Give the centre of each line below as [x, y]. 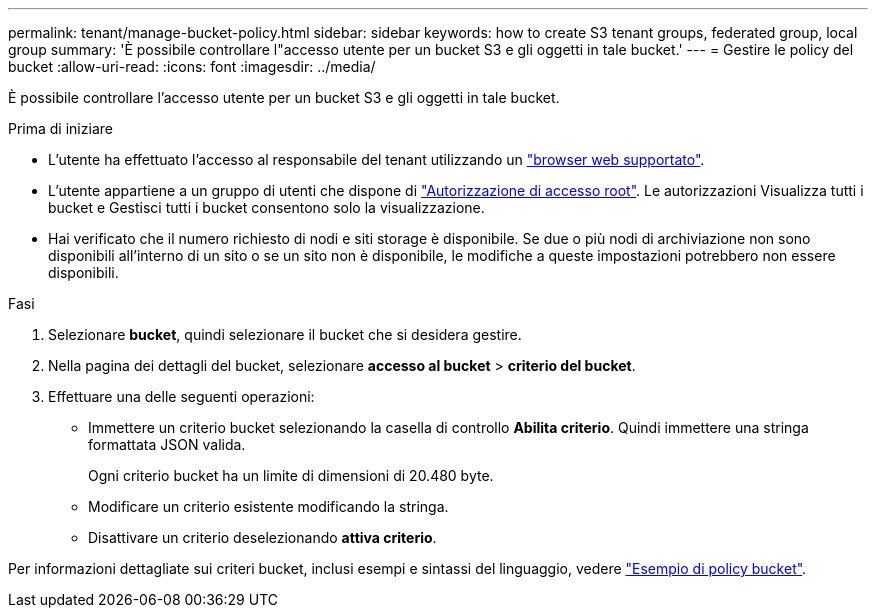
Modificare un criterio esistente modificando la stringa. [268, 506]
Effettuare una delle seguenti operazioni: [181, 396]
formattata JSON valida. [167, 444]
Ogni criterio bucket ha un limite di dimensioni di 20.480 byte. [291, 475]
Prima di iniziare [60, 128]
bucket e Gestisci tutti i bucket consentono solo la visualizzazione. [266, 207]
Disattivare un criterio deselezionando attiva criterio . [262, 537]
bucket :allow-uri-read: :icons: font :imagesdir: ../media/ [192, 66]
